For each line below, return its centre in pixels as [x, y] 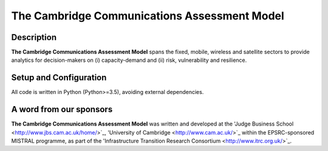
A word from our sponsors [62, 109]
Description [34, 37]
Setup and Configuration [59, 78]
